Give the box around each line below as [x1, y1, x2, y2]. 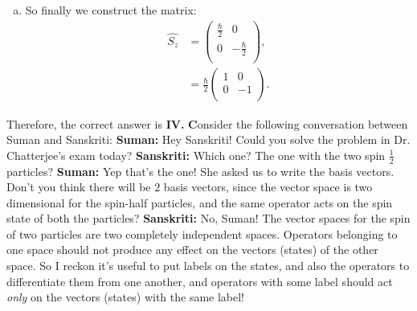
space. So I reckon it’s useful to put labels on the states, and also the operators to [6, 257, 410, 274]
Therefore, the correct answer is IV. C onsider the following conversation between [6, 115, 408, 132]
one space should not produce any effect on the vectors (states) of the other [6, 241, 378, 258]
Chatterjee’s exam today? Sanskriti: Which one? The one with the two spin [6, 146, 386, 163]
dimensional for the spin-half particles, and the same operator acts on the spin [6, 194, 393, 211]
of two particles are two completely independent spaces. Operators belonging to [6, 225, 398, 242]
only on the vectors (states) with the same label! [6, 288, 244, 305]
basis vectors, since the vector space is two [163, 178, 373, 195]
